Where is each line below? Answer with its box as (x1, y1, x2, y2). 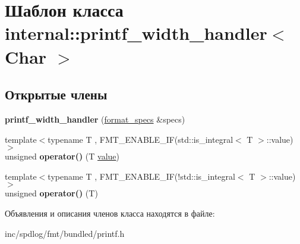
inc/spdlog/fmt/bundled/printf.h (5, 227, 125, 239)
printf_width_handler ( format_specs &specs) (5, 112, 185, 125)
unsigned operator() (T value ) (5, 150, 120, 162)
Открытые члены (5, 85, 108, 104)
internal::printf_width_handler (5, 21, 267, 45)
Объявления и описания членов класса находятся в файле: (5, 207, 215, 219)
